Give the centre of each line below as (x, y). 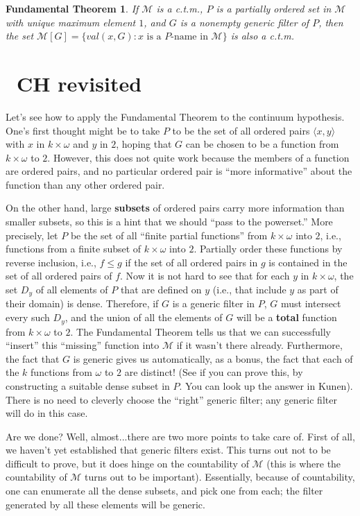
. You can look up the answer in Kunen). (266, 385)
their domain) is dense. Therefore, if (82, 303)
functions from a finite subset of (74, 249)
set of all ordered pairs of (59, 276)
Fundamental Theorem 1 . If (72, 8)
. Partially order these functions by (268, 249)
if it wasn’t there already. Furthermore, (259, 345)
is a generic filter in (214, 303)
